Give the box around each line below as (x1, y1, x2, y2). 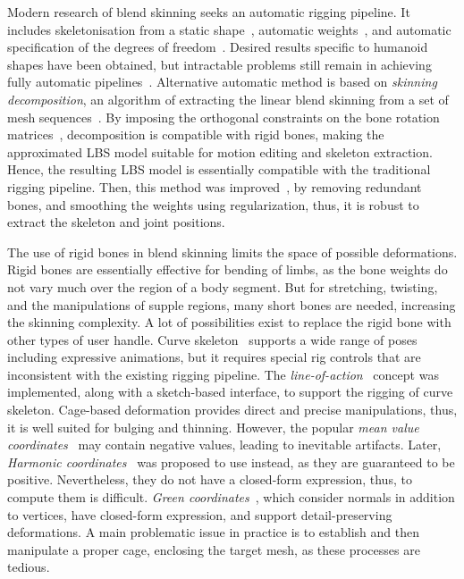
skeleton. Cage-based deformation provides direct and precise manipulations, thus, (7, 400, 458, 419)
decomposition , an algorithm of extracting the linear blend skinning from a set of (7, 89, 449, 108)
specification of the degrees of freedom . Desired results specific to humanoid (7, 38, 428, 56)
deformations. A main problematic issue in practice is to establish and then (7, 523, 420, 541)
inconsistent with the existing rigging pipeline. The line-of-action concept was (7, 365, 439, 383)
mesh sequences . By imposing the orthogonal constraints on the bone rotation (7, 107, 440, 126)
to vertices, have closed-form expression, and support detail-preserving (7, 505, 392, 524)
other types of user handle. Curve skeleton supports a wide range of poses (7, 330, 418, 348)
